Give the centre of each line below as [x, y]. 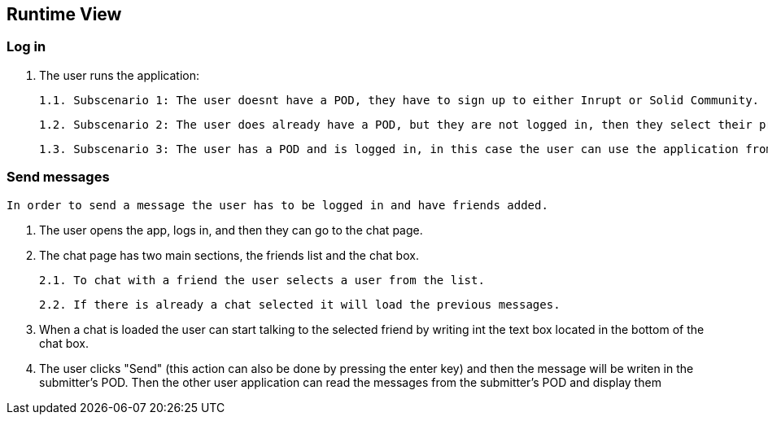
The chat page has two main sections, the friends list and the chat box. [229, 255]
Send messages [58, 177]
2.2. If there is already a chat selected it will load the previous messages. [300, 304]
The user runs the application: [120, 75]
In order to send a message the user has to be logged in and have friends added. [277, 205]
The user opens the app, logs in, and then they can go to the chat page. [231, 230]
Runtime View [64, 14]
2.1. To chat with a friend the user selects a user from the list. [262, 280]
